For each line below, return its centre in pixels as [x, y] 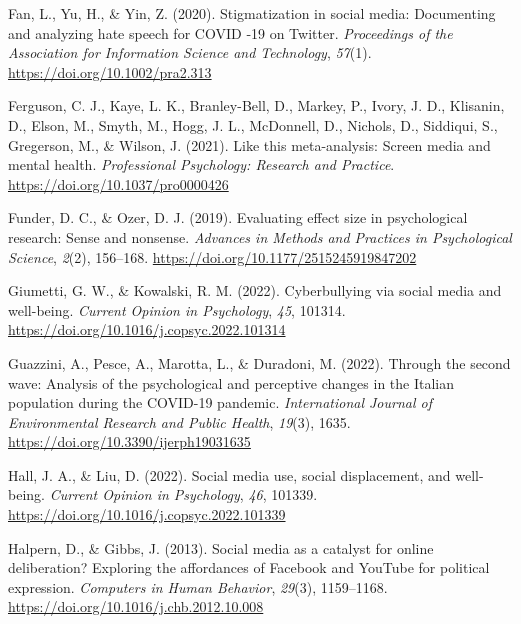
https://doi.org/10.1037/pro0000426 [118, 183]
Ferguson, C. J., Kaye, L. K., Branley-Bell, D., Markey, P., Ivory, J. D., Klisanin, [256, 105]
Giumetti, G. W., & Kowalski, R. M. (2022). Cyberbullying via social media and [255, 290]
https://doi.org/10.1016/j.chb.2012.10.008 [136, 606]
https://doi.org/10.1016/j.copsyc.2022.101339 [147, 514]
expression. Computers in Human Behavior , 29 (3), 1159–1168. [198, 586]
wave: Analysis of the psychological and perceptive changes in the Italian [231, 382]
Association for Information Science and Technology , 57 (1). [190, 52]
